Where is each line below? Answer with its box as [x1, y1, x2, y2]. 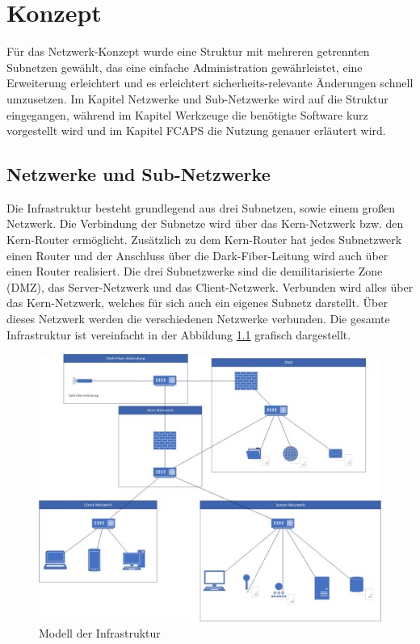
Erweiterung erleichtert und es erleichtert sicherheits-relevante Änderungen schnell [6, 74, 414, 91]
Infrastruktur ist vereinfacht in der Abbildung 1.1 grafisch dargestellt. [6, 326, 351, 343]
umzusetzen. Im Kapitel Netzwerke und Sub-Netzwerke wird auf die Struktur [6, 90, 388, 107]
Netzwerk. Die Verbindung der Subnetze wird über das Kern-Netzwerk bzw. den [6, 215, 404, 232]
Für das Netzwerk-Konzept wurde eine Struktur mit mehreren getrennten [6, 43, 370, 60]
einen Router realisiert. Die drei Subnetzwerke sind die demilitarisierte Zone [6, 263, 383, 280]
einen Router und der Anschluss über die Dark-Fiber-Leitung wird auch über [6, 246, 388, 263]
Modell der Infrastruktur [39, 625, 161, 642]
